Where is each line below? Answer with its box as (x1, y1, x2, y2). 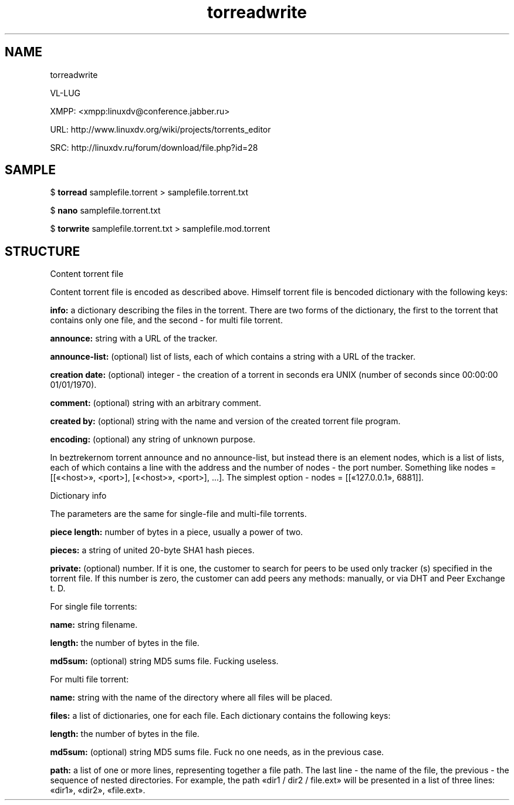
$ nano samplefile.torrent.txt (50, 205, 161, 216)
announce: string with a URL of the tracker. (50, 333, 218, 344)
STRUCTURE (5, 243, 80, 259)
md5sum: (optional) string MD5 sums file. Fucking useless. (50, 656, 279, 667)
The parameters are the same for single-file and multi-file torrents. (50, 509, 307, 519)
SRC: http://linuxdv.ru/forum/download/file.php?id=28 (50, 142, 258, 153)
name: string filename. (50, 620, 138, 630)
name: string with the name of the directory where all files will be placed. (50, 692, 333, 703)
